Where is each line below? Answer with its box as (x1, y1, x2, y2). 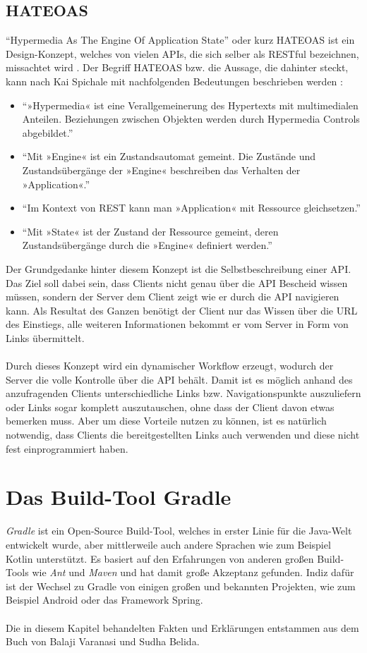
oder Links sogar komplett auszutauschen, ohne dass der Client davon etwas (6, 399, 335, 414)
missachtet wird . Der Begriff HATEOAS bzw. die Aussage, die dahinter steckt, (6, 60, 349, 75)
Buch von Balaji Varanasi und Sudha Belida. (6, 634, 200, 649)
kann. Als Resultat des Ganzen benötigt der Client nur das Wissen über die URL (6, 303, 358, 317)
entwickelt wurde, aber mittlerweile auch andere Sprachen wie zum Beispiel (6, 537, 331, 551)
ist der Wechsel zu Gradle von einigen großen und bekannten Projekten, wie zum (6, 578, 356, 593)
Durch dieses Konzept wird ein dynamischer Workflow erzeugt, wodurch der (6, 358, 334, 373)
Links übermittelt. (6, 330, 85, 345)
